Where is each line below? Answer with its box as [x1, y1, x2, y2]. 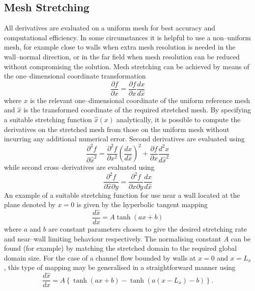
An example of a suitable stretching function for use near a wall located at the [4, 189, 240, 200]
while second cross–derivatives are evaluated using [4, 162, 155, 172]
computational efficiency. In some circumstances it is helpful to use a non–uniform [4, 32, 251, 42]
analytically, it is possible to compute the [116, 114, 241, 125]
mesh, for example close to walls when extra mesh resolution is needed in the [4, 42, 236, 52]
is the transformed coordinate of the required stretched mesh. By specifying [23, 105, 251, 115]
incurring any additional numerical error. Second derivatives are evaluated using [4, 133, 245, 144]
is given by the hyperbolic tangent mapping [77, 199, 208, 210]
